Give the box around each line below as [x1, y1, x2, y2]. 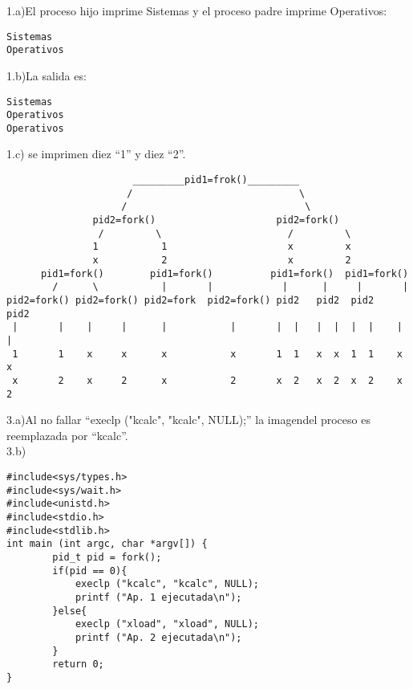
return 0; [52, 658, 104, 671]
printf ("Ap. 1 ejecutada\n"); [75, 591, 242, 603]
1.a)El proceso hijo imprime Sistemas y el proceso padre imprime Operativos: [6, 2, 387, 18]
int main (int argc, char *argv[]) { [6, 538, 208, 550]
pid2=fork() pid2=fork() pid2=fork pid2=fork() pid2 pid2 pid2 [6, 294, 375, 306]
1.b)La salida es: [6, 67, 87, 84]
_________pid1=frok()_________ [132, 174, 300, 186]
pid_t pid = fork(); [52, 551, 162, 563]
